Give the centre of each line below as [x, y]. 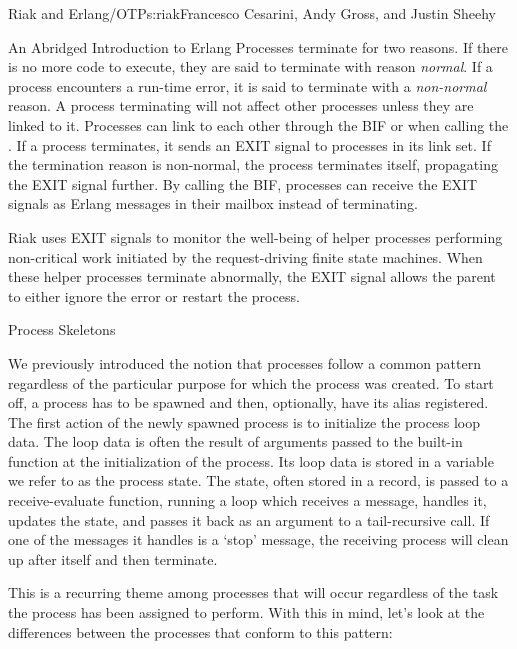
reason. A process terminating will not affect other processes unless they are [241, 105]
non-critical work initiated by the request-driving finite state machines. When [245, 256]
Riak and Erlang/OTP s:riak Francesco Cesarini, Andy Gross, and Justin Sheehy [252, 13]
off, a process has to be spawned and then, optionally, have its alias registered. [248, 402]
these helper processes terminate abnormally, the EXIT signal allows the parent [252, 276]
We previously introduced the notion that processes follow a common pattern [244, 362]
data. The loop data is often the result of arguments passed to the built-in [235, 441]
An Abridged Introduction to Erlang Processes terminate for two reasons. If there [258, 46]
